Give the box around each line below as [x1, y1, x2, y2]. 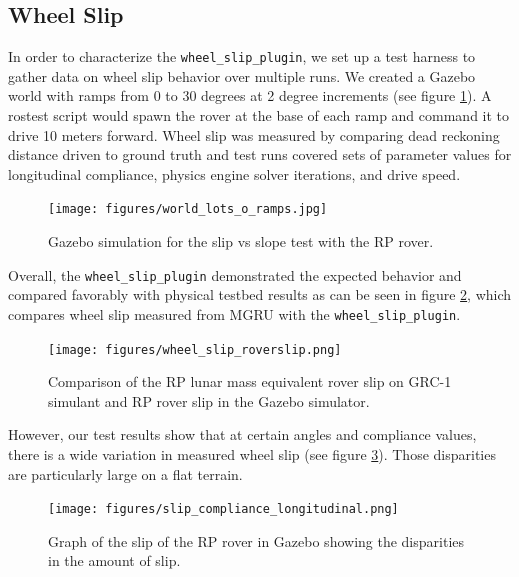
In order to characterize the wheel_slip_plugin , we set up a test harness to [8, 46, 476, 67]
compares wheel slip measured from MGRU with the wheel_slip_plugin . [8, 303, 461, 324]
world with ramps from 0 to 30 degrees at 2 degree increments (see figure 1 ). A [8, 85, 492, 106]
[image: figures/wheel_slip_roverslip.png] [48, 342, 342, 357]
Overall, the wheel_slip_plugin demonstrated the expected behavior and [8, 264, 462, 285]
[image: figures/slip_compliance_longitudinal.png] [48, 502, 399, 517]
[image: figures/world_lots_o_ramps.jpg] [48, 202, 328, 217]
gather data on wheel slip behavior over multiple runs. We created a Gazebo [8, 65, 476, 86]
